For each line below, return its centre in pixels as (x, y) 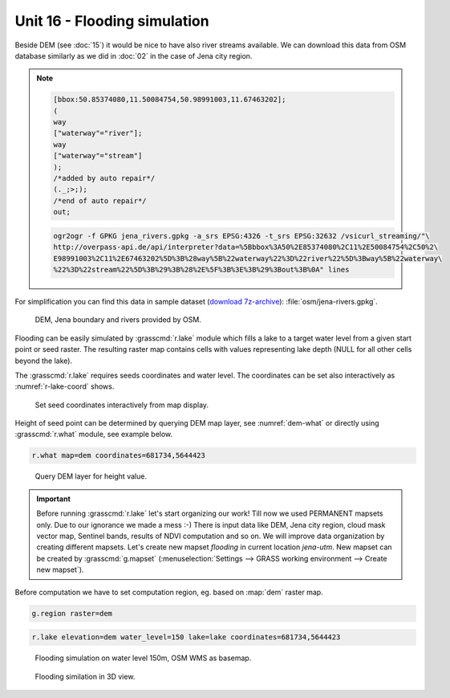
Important (54, 499)
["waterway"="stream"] (98, 156)
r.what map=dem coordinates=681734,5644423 (119, 455)
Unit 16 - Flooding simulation (112, 21)
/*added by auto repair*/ (104, 178)
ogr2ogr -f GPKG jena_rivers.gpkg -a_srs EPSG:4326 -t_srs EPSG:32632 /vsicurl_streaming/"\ (241, 236)
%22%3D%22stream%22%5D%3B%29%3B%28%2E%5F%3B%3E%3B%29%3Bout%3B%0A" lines (201, 269)
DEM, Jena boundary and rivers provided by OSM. (118, 320)
